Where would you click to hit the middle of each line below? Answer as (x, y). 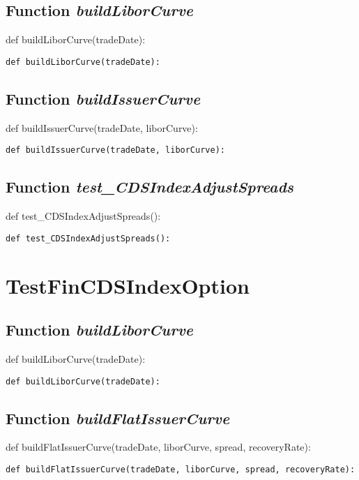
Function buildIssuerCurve (103, 98)
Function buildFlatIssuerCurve (118, 418)
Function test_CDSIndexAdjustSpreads (150, 187)
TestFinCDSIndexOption (128, 285)
